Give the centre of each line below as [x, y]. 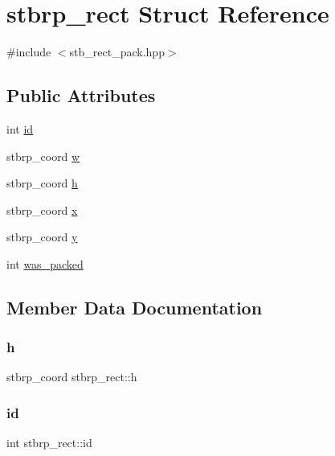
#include [29, 52]
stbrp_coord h [42, 183]
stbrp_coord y [42, 237]
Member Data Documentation [135, 307]
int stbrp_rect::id [49, 443]
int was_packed [45, 263]
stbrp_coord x [42, 210]
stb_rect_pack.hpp [117, 52]
